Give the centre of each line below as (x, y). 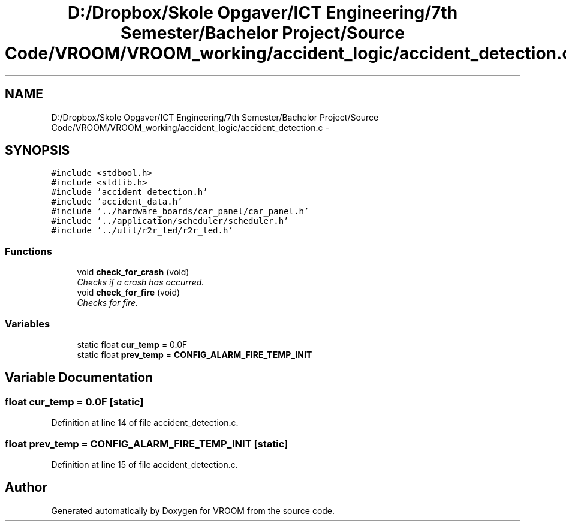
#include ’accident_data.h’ (117, 202)
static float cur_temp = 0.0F (132, 344)
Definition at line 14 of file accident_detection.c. (145, 423)
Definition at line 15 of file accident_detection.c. (144, 464)
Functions (28, 251)
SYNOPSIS (37, 151)
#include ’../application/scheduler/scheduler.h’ (170, 221)
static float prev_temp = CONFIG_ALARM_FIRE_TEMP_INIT (195, 354)
